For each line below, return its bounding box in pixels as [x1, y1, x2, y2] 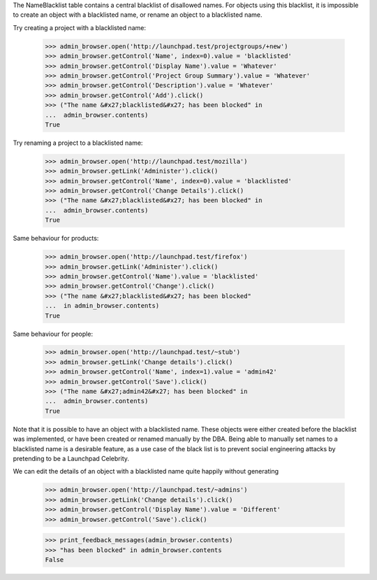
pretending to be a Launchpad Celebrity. [13, 454, 129, 462]
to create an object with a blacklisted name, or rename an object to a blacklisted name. [13, 10, 263, 19]
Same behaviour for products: [13, 234, 99, 243]
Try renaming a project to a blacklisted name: [13, 139, 143, 147]
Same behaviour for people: [13, 330, 94, 338]
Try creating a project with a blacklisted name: [13, 23, 147, 31]
